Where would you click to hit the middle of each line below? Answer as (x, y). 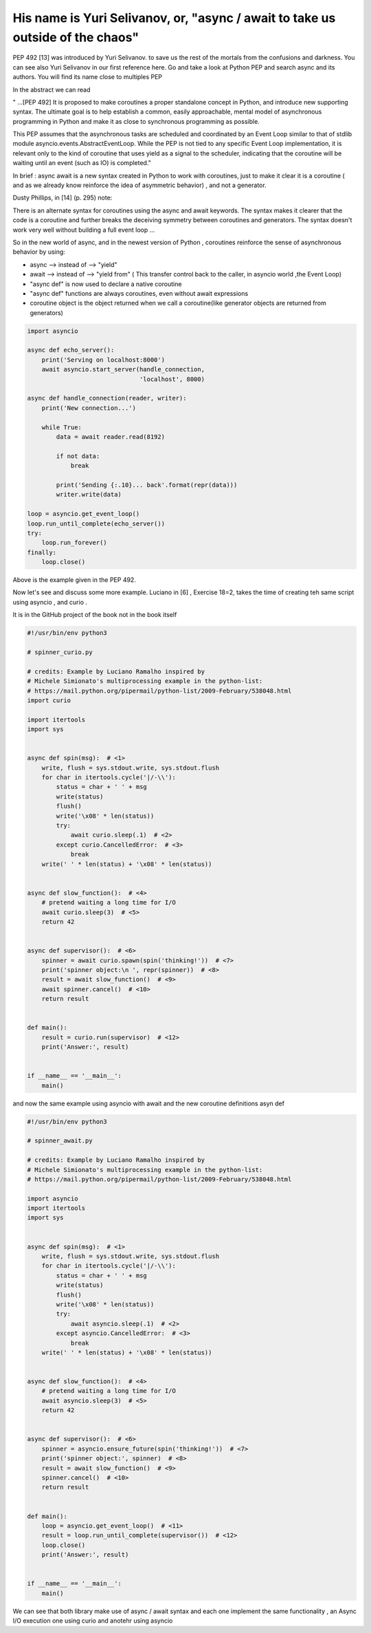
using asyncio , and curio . (50, 602)
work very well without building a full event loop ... (84, 230)
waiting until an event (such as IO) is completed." (82, 163)
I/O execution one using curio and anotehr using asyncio (93, 1621)
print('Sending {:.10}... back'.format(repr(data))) (147, 485)
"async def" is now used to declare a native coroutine (106, 284)
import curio (49, 700)
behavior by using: (39, 252)
